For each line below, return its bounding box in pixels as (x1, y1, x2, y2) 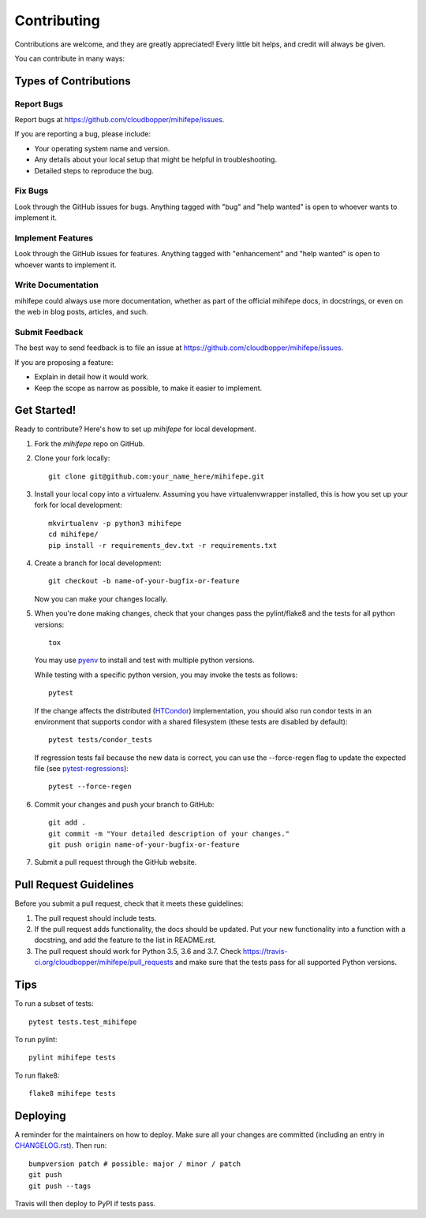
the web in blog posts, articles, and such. (14, 307, 149, 317)
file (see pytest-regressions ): (34, 764, 129, 773)
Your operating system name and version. (34, 143, 170, 153)
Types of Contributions (14, 74, 131, 88)
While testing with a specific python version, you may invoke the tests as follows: (34, 670, 298, 680)
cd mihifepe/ (48, 530, 99, 539)
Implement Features (14, 233, 94, 244)
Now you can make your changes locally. (34, 594, 168, 603)
